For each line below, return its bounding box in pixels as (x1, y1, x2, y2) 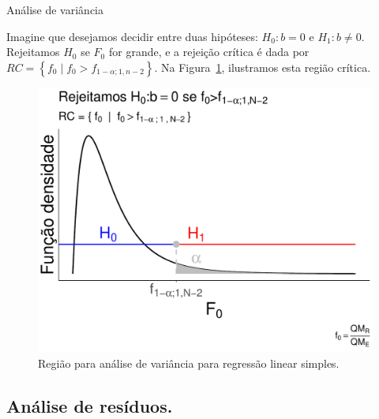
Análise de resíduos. (6, 393, 173, 417)
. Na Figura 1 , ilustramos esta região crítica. (154, 58, 371, 75)
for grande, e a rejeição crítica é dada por (108, 43, 310, 60)
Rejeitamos (6, 43, 60, 60)
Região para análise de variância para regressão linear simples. (38, 354, 340, 371)
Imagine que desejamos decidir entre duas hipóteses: (6, 28, 258, 44)
